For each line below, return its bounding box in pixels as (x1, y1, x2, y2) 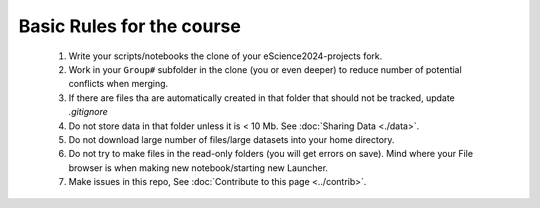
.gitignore (68, 106, 109, 118)
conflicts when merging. (68, 78, 169, 90)
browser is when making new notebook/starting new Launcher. (68, 161, 329, 174)
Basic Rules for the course (18, 15, 242, 37)
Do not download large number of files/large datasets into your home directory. (68, 133, 395, 145)
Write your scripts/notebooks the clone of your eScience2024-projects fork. (68, 50, 383, 62)
